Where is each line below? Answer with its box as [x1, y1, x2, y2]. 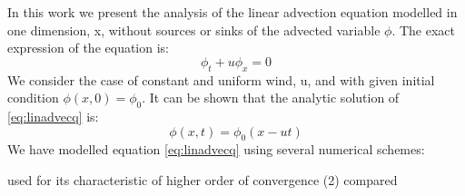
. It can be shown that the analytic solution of [142, 88, 400, 107]
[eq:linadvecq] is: [7, 106, 99, 125]
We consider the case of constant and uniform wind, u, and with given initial [7, 70, 435, 89]
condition [7, 88, 59, 107]
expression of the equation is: [7, 38, 169, 57]
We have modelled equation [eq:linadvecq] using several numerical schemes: [7, 140, 425, 159]
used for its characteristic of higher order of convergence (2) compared [7, 170, 398, 189]
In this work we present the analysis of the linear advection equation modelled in [7, 3, 458, 21]
